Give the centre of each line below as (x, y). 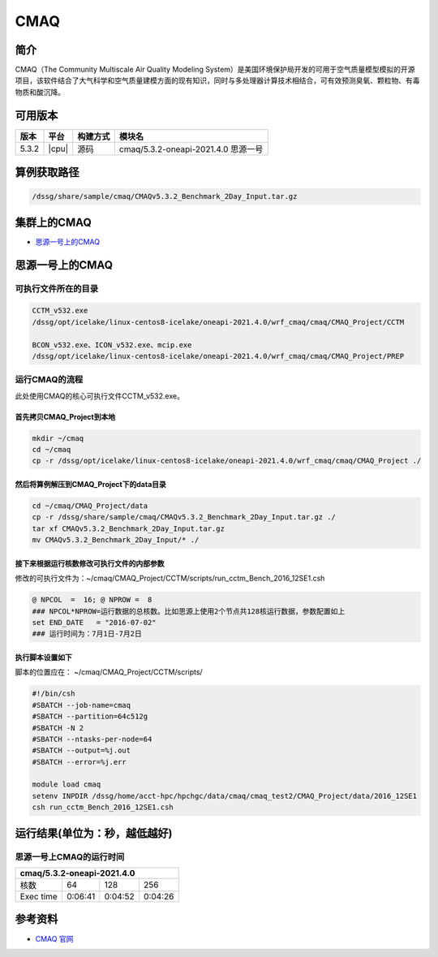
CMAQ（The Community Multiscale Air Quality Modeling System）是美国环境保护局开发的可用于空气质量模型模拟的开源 (215, 70)
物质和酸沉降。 (40, 92)
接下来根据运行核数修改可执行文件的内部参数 (90, 563)
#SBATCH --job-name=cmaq (82, 705)
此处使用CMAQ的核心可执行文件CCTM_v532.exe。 (99, 396)
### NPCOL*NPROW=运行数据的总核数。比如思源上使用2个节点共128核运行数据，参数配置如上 (189, 611)
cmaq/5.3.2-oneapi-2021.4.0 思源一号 (191, 149)
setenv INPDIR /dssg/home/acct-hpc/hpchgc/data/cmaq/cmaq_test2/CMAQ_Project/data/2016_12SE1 (225, 796)
